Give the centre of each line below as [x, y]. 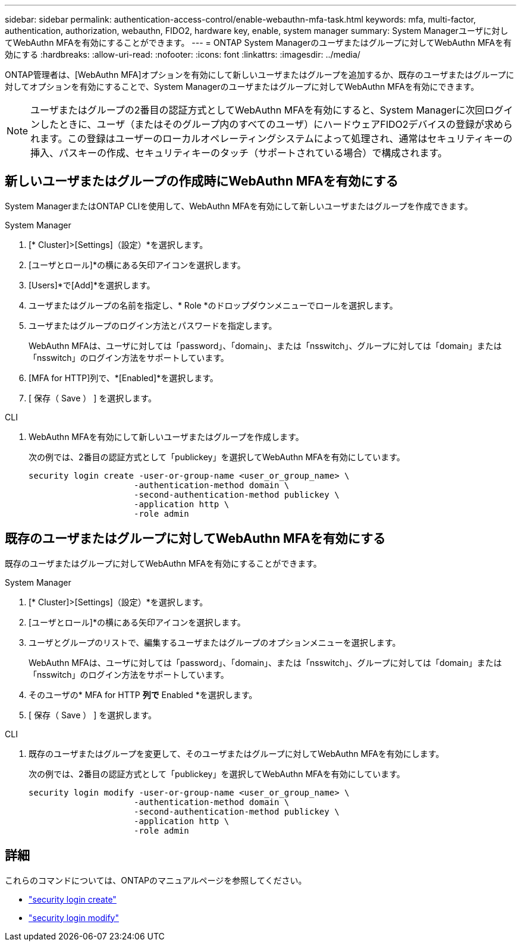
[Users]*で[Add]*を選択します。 [92, 285]
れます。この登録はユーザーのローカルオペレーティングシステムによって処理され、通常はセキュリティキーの [272, 139]
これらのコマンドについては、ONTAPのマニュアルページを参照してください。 [156, 880]
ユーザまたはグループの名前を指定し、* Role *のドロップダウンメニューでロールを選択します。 [213, 305]
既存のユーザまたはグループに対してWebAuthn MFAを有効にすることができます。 [163, 563]
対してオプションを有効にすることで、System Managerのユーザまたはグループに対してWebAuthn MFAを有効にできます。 [242, 87]
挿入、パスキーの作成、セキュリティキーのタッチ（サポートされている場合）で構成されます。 [239, 153]
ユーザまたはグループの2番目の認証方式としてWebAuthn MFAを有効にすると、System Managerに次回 [258, 110]
